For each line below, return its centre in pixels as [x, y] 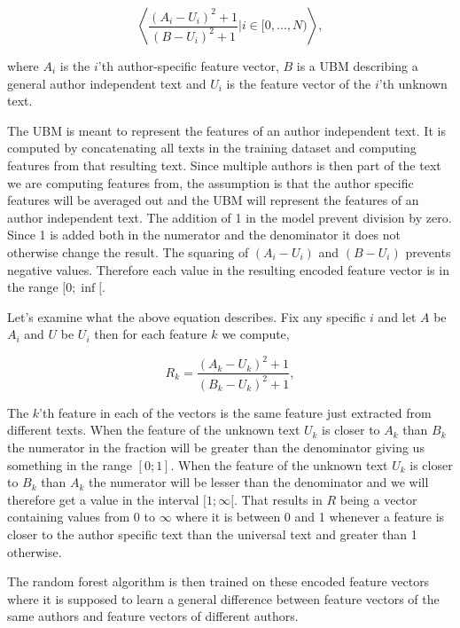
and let [397, 316]
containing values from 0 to [81, 517]
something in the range [70, 464]
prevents [428, 251]
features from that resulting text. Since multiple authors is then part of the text [224, 165]
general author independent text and [107, 83]
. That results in [278, 499]
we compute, [256, 334]
